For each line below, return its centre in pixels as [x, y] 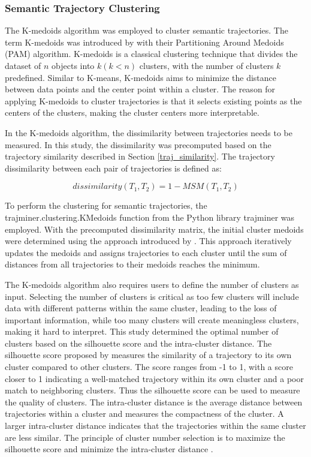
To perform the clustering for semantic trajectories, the [106, 205]
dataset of [23, 65]
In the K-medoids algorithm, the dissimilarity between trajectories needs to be [149, 132]
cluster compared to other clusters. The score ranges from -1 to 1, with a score [149, 367]
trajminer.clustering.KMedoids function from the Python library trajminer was [150, 217]
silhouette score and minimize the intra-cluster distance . [109, 449]
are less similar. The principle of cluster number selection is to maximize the [145, 437]
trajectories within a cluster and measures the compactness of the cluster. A [144, 414]
